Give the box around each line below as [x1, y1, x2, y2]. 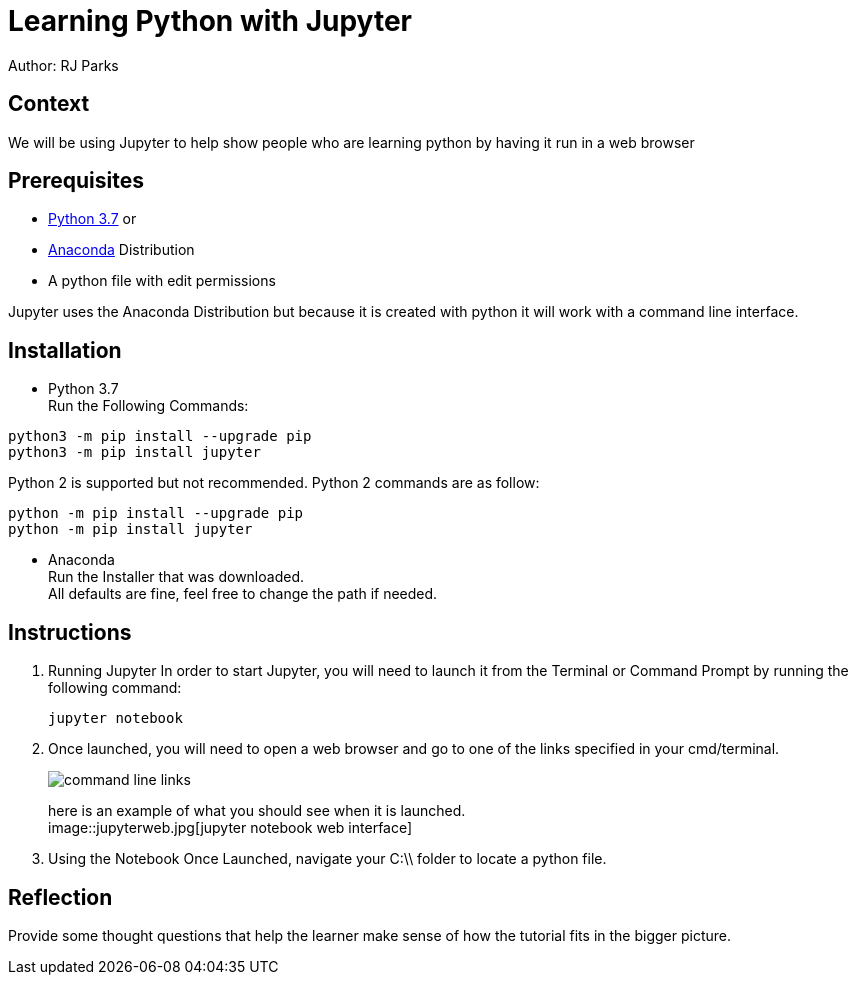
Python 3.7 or [48, 210, 137, 228]
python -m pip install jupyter [8, 521, 253, 538]
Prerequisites [8, 168, 144, 194]
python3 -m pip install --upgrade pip [8, 428, 312, 445]
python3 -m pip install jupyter [8, 444, 261, 461]
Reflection [8, 884, 113, 910]
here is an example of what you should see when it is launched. [48, 802, 466, 820]
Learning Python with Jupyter [8, 4, 413, 38]
